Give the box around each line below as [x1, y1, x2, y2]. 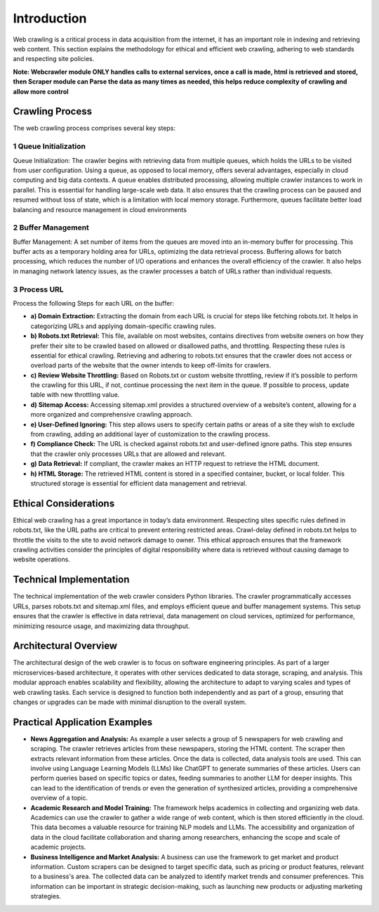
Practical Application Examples [13, 716, 153, 728]
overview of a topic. [30, 794, 88, 802]
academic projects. [30, 843, 86, 852]
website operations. [13, 555, 70, 564]
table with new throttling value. [30, 391, 120, 399]
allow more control [13, 87, 69, 96]
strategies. [30, 892, 62, 901]
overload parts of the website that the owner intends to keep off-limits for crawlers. [30, 361, 272, 370]
